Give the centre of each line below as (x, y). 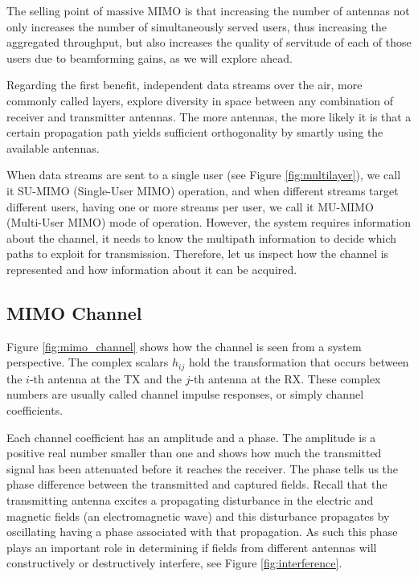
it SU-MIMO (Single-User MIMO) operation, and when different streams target (203, 190)
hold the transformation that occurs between (299, 362)
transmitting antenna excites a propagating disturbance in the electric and (190, 499)
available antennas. (53, 147)
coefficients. (35, 409)
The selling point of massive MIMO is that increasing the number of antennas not (208, 10)
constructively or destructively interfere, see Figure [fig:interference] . (174, 563)
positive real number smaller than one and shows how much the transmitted (194, 453)
